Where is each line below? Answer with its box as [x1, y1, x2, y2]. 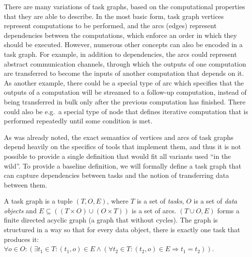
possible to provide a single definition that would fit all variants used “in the [4, 151, 231, 161]
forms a [217, 205, 239, 215]
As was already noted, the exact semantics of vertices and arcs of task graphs [4, 132, 234, 142]
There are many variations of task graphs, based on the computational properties [4, 1, 245, 11]
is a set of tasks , [137, 196, 184, 206]
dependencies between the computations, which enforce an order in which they [4, 30, 237, 40]
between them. [4, 179, 47, 189]
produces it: [4, 234, 39, 244]
